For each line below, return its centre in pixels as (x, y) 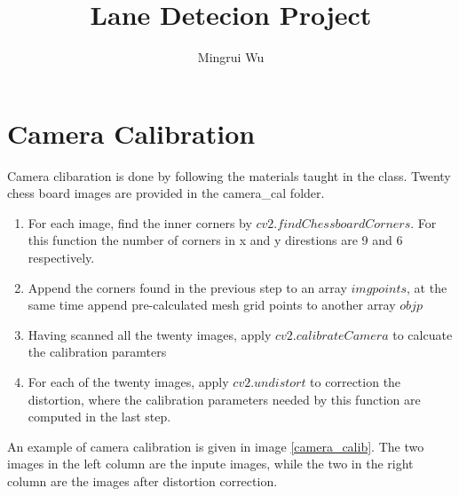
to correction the (356, 382)
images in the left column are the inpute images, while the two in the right (210, 464)
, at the (427, 287)
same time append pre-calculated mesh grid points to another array (212, 305)
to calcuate (423, 334)
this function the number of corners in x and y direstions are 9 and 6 (215, 240)
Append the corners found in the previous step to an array (187, 287)
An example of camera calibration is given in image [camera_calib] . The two (216, 446)
